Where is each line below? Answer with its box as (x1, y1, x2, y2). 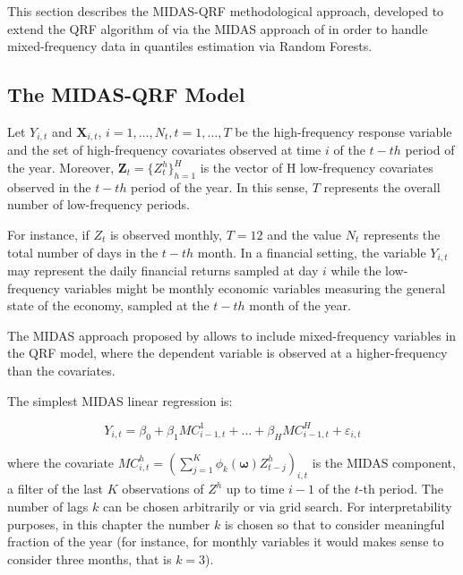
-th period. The (358, 479, 443, 498)
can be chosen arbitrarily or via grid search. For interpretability (102, 496, 452, 515)
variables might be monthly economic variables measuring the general (64, 278, 446, 297)
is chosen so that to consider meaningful (224, 514, 445, 533)
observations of (122, 479, 204, 498)
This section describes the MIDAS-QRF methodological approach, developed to (7, 2, 444, 20)
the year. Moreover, (7, 158, 115, 177)
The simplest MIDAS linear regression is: (7, 391, 233, 410)
